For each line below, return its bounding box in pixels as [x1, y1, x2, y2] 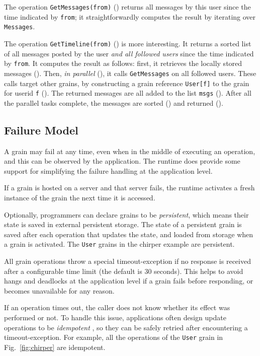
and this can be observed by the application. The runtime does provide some [4, 156, 240, 166]
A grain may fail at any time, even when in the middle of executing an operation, [4, 146, 255, 156]
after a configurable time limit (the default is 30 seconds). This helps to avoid [4, 265, 243, 276]
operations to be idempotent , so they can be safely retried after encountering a [4, 322, 248, 332]
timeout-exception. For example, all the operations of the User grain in [4, 332, 223, 342]
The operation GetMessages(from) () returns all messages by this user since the [4, 2, 251, 12]
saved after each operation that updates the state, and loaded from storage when [4, 229, 253, 239]
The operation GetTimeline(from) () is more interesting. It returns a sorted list [4, 38, 251, 48]
